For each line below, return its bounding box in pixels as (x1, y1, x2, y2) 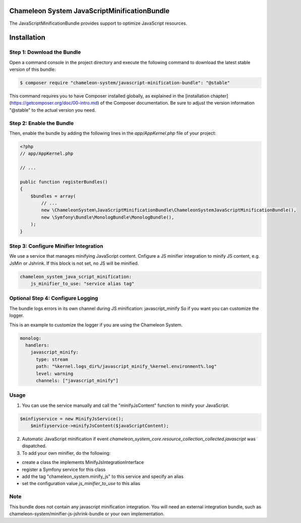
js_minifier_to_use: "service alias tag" (30, 281, 135, 287)
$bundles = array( (30, 193, 76, 199)
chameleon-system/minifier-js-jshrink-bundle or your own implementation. (9, 510, 165, 516)
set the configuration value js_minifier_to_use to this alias (22, 481, 141, 487)
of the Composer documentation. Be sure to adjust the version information (100, 100, 255, 106)
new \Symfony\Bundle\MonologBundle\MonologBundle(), (41, 214, 174, 220)
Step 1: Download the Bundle (9, 49, 81, 56)
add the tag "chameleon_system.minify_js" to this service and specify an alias (22, 473, 184, 480)
